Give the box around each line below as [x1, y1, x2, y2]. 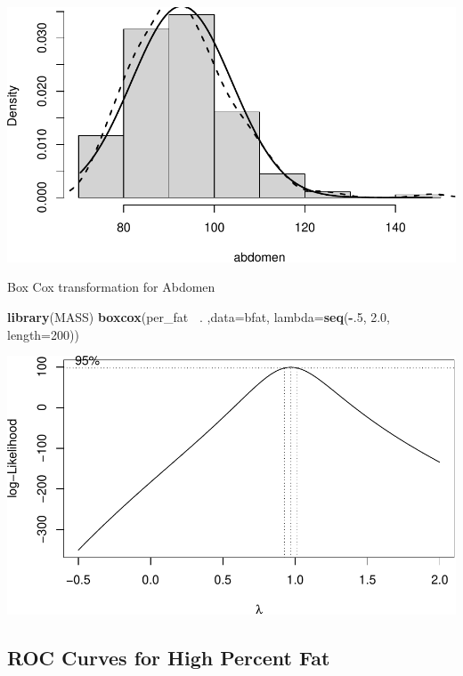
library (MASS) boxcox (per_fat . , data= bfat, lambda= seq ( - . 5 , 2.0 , [7, 307, 390, 326]
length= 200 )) [7, 325, 79, 343]
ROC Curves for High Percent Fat [7, 643, 330, 671]
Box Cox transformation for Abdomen [7, 278, 215, 296]
